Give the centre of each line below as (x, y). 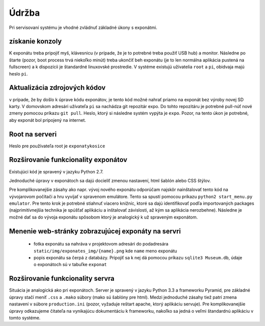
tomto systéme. (25, 318)
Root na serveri (33, 134)
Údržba (25, 13)
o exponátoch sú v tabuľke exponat (70, 265)
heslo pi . (18, 74)
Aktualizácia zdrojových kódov (57, 88)
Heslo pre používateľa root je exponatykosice (57, 146)
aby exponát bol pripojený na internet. (48, 120)
